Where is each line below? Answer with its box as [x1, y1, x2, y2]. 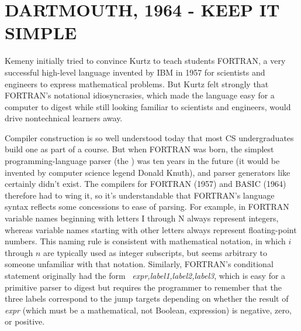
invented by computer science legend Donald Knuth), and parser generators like [5, 166, 290, 178]
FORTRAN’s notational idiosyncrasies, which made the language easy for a [5, 89, 275, 101]
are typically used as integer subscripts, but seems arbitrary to [43, 246, 268, 258]
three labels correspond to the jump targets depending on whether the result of [5, 292, 289, 305]
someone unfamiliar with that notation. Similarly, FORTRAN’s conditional [5, 258, 274, 270]
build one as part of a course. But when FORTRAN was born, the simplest [5, 143, 274, 155]
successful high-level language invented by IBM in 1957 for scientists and [5, 66, 265, 78]
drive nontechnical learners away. [5, 112, 123, 124]
